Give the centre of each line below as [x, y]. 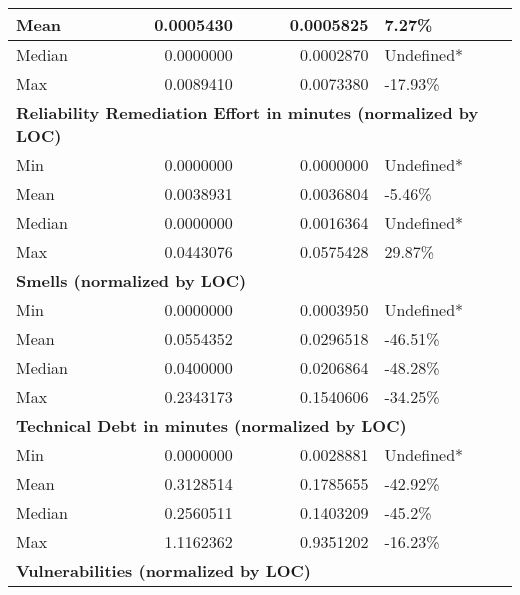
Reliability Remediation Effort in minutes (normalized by [247, 112]
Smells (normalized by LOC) [131, 280]
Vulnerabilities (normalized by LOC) [163, 570]
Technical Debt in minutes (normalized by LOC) [211, 425]
